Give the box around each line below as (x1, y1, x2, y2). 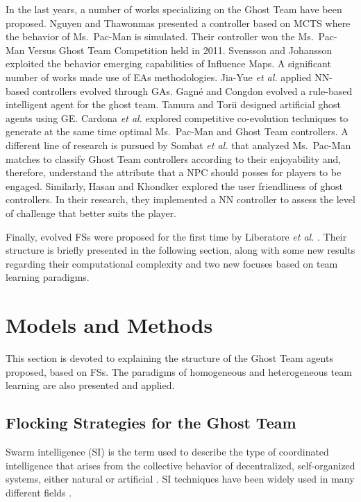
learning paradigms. (6, 270, 90, 284)
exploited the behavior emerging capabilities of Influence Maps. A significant (6, 56, 331, 71)
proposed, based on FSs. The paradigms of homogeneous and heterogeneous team (6, 364, 352, 379)
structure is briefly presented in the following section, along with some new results (6, 243, 355, 257)
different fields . (6, 485, 72, 499)
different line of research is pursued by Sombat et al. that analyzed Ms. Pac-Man (6, 137, 351, 152)
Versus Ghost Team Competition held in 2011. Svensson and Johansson (28, 42, 333, 57)
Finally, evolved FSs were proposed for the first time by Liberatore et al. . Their (6, 229, 347, 243)
